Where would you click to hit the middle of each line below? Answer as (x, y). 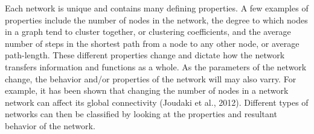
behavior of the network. (50, 125)
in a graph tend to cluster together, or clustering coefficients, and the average (148, 32)
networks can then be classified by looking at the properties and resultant (141, 114)
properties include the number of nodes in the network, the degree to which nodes (156, 20)
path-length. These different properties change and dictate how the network (145, 55)
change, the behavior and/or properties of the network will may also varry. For (151, 78)
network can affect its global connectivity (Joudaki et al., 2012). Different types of (157, 102)
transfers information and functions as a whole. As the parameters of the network (156, 66)
